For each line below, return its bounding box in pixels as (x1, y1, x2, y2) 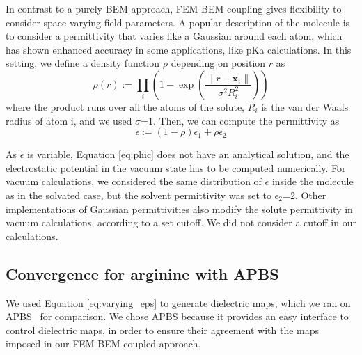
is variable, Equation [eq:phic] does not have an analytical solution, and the (27, 147, 349, 161)
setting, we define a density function (6, 56, 160, 70)
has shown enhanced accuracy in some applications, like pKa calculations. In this (6, 42, 352, 56)
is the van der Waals (261, 99, 349, 113)
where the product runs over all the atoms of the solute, (6, 99, 244, 113)
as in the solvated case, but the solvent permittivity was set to (6, 187, 271, 202)
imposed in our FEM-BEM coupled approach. (6, 336, 201, 351)
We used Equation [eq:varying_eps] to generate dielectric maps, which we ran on (6, 295, 351, 310)
